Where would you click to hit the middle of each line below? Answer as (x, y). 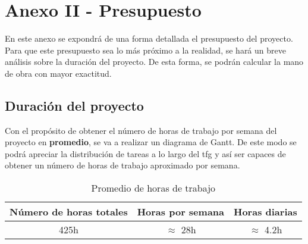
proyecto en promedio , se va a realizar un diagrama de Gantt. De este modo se (151, 142)
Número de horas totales (69, 212)
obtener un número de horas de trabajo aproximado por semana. (122, 165)
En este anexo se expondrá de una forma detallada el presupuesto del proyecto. (149, 38)
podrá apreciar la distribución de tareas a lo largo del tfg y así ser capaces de (145, 153)
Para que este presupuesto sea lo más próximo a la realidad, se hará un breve (145, 50)
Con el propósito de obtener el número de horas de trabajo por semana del (141, 130)
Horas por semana (180, 212)
